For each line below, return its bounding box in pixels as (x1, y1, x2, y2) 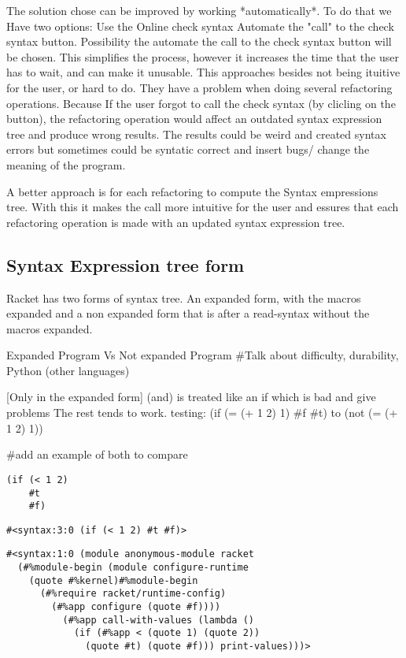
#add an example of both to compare (6, 446, 188, 463)
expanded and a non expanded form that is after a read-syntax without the (6, 305, 370, 322)
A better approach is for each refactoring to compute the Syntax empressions (6, 183, 378, 199)
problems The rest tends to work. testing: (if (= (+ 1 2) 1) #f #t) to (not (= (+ (6, 404, 398, 421)
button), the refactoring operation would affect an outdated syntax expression (6, 110, 382, 127)
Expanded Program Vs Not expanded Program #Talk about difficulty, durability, (6, 347, 399, 363)
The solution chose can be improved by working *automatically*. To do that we (6, 2, 392, 18)
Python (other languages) (6, 362, 130, 378)
